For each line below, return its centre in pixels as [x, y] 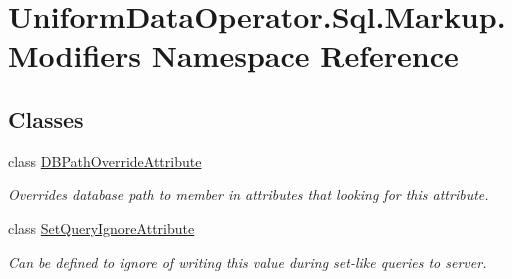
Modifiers [75, 55]
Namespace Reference [305, 55]
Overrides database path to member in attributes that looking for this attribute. [248, 194]
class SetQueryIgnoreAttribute [101, 227]
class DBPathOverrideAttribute [105, 160]
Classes [46, 118]
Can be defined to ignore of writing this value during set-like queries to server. [247, 261]
